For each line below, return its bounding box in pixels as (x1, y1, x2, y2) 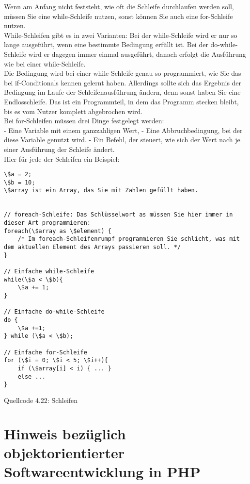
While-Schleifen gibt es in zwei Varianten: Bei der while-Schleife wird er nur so (4, 30, 237, 40)
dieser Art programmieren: (4, 219, 91, 227)
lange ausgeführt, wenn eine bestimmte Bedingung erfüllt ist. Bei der (4, 39, 208, 50)
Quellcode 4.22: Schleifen (4, 395, 78, 405)
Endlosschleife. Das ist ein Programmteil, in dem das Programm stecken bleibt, (4, 96, 239, 106)
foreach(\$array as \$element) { (4, 227, 111, 234)
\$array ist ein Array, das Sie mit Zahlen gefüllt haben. (4, 187, 198, 194)
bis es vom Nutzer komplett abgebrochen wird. (4, 106, 143, 116)
